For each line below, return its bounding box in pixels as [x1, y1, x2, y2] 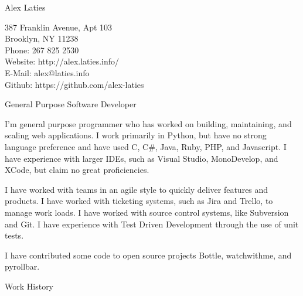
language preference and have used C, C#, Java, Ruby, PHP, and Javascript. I [5, 140, 287, 152]
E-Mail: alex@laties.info [5, 66, 90, 79]
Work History [5, 280, 54, 292]
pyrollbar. [5, 260, 40, 273]
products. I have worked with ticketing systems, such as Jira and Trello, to [5, 195, 273, 207]
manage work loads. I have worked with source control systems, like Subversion [5, 206, 289, 218]
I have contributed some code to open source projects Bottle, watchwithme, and [5, 249, 292, 261]
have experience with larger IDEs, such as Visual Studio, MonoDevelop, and [5, 152, 278, 164]
